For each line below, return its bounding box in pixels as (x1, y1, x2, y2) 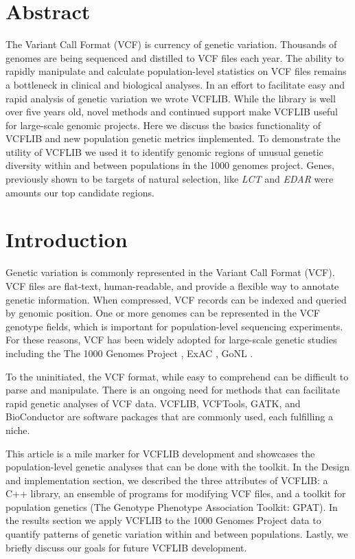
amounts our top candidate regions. (5, 185, 154, 199)
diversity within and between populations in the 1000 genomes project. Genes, (5, 158, 334, 172)
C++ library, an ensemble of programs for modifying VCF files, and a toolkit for (5, 486, 346, 501)
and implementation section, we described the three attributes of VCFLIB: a (5, 472, 328, 487)
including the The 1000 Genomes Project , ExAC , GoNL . (5, 345, 253, 360)
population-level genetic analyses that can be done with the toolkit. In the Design (5, 459, 350, 474)
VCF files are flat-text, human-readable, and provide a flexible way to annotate (5, 278, 339, 293)
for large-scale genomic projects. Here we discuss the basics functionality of (5, 117, 321, 132)
